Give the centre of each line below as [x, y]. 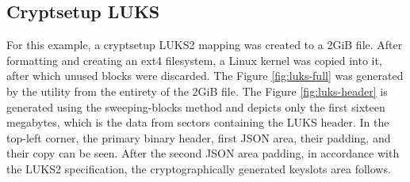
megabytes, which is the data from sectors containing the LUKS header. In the [198, 122]
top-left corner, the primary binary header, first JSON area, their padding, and [199, 137]
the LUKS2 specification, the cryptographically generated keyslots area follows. [199, 168]
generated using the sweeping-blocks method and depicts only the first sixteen [196, 106]
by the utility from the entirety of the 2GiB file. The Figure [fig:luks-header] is [197, 91]
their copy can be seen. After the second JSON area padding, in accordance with [203, 153]
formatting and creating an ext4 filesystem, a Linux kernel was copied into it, [194, 60]
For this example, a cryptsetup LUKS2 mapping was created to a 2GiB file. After [205, 45]
